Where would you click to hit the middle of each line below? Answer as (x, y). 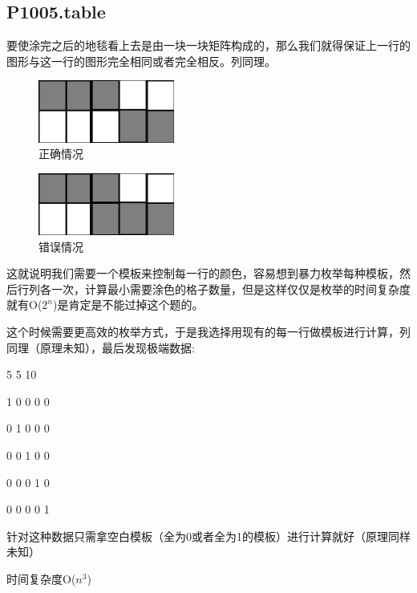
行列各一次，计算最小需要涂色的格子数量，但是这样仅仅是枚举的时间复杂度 (214, 288)
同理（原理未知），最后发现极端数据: (101, 347)
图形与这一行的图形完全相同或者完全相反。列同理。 (141, 61)
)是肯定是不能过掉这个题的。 (128, 305)
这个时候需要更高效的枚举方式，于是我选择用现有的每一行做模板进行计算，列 (208, 332)
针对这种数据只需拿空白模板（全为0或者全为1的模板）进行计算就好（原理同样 (208, 536)
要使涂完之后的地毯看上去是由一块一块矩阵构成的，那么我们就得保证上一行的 (208, 45)
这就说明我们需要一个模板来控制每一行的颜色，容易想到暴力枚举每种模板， (203, 273)
